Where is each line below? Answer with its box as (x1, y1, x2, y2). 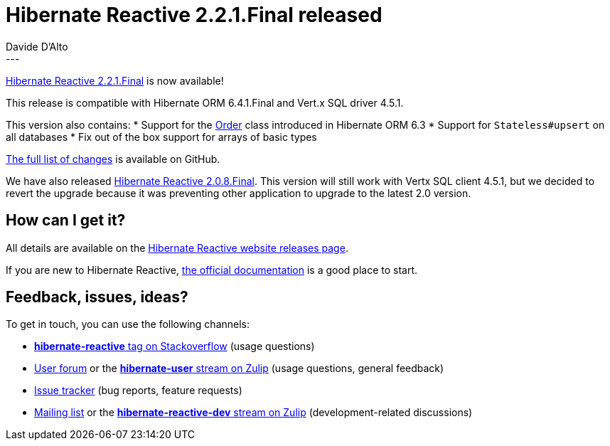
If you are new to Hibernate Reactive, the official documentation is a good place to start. (6, 263, 418, 276)
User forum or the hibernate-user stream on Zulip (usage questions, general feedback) (34, 362, 444, 375)
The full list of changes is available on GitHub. (6, 152, 220, 165)
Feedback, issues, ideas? (6, 288, 188, 307)
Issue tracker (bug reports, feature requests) (34, 384, 242, 397)
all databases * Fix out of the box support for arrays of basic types (6, 130, 317, 143)
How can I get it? (6, 211, 126, 230)
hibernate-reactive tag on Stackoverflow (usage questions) (34, 340, 315, 353)
